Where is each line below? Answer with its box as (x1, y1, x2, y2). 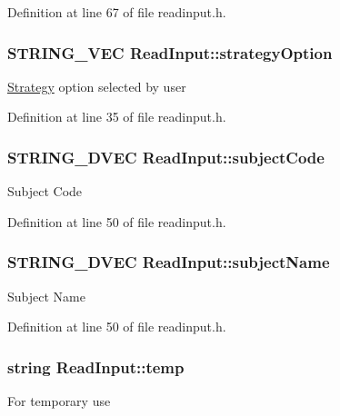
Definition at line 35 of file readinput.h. (7, 107, 226, 126)
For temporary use (7, 391, 111, 411)
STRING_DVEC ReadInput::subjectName (7, 251, 330, 273)
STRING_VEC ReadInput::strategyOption (7, 41, 333, 64)
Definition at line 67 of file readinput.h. (7, 3, 226, 21)
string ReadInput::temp (7, 355, 185, 378)
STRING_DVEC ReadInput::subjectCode (7, 145, 325, 168)
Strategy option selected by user (7, 76, 186, 95)
